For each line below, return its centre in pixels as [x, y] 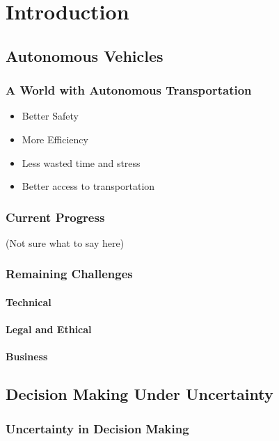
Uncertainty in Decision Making [97, 428]
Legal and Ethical [49, 329]
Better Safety [50, 116]
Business [27, 356]
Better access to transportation [88, 186]
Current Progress [55, 217]
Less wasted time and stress [81, 162]
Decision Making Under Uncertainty [139, 394]
